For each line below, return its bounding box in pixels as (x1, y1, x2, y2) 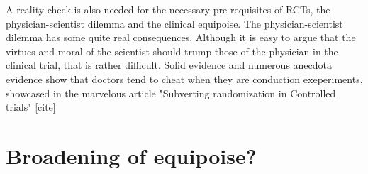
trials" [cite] (6, 99, 56, 114)
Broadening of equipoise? (6, 141, 257, 170)
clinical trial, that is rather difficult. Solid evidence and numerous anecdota (6, 58, 333, 72)
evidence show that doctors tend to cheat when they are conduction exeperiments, (6, 71, 363, 86)
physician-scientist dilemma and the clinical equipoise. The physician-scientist (6, 16, 343, 31)
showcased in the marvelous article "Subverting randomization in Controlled (6, 85, 336, 100)
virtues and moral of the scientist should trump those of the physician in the (6, 43, 338, 58)
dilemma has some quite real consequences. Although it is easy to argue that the (6, 30, 356, 45)
